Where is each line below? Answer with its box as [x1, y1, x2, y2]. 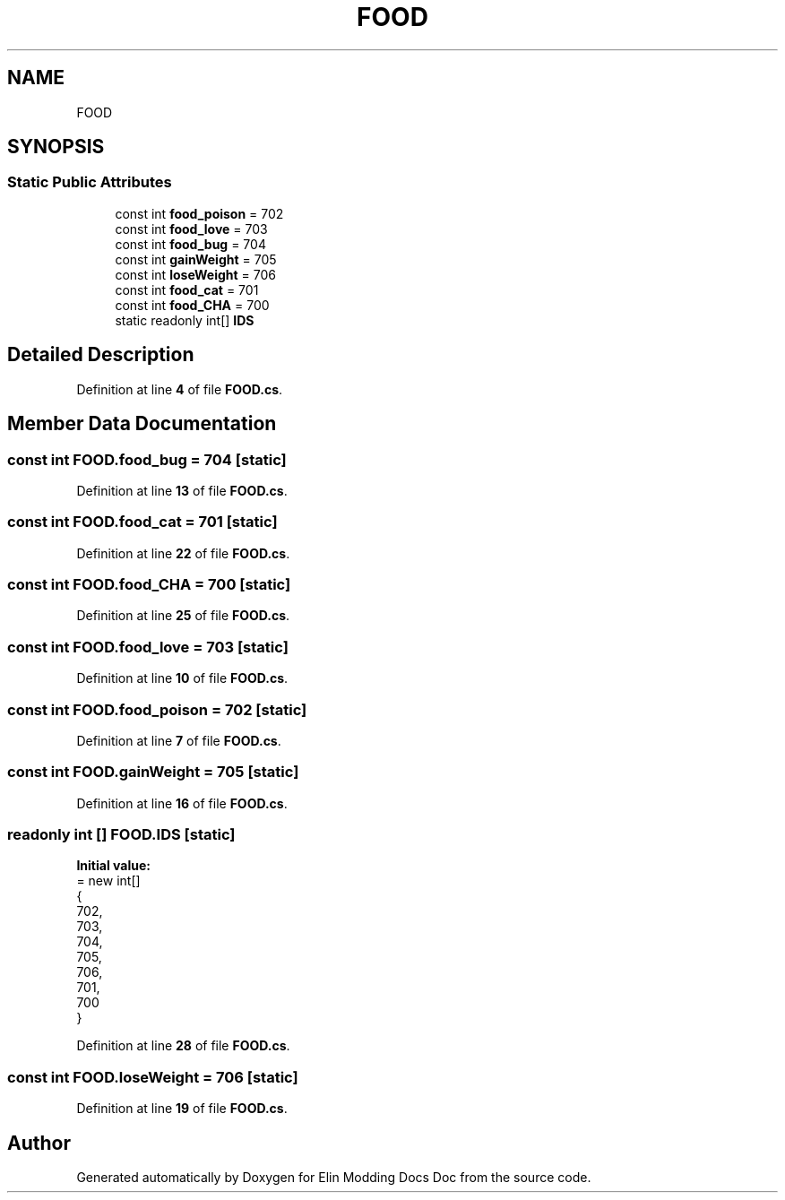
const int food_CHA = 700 [115, 297, 270, 313]
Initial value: [76, 858, 151, 874]
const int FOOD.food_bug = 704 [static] [7, 450, 287, 469]
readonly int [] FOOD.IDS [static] [7, 825, 236, 843]
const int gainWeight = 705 [115, 251, 277, 267]
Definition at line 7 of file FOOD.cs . [76, 732, 281, 748]
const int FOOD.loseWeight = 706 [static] [7, 1067, 298, 1086]
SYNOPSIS [7, 135, 105, 159]
